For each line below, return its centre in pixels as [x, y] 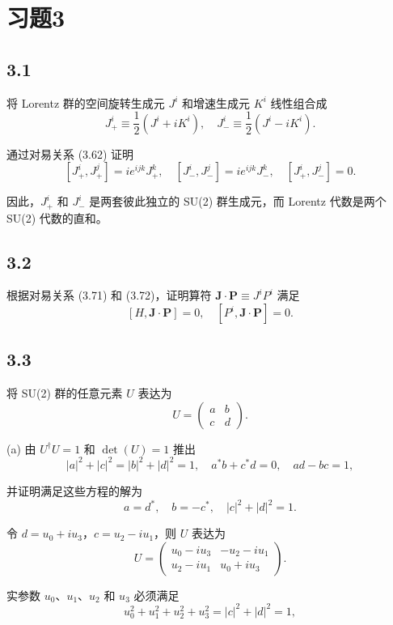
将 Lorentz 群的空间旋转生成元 [86, 102]
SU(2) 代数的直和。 [57, 217]
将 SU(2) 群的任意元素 [65, 393]
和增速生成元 [216, 102]
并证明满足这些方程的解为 [74, 490]
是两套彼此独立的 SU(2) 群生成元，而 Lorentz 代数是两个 [238, 201]
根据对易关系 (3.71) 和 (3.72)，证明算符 [109, 295]
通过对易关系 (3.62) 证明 [70, 153]
